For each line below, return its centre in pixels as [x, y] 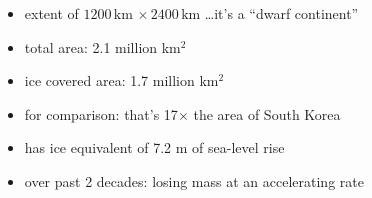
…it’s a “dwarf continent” [281, 13]
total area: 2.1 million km [102, 46]
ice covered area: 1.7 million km [121, 80]
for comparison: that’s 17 [101, 113]
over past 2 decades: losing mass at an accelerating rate [194, 180]
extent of [51, 13]
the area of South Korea [267, 113]
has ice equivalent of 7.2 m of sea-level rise [154, 147]
